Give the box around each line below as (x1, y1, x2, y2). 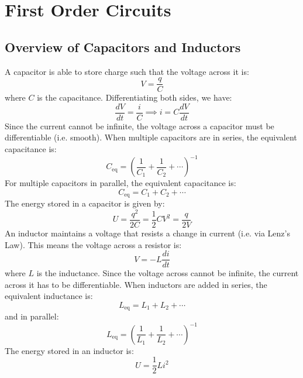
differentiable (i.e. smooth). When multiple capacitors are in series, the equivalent (5, 131, 297, 143)
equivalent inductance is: (5, 290, 93, 302)
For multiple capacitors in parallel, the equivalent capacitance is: (5, 177, 236, 189)
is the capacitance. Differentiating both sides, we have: (37, 91, 232, 104)
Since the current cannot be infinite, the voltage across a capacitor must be (5, 119, 274, 132)
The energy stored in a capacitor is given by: (5, 197, 165, 209)
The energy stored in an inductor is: (5, 344, 134, 356)
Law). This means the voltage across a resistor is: (5, 238, 182, 250)
